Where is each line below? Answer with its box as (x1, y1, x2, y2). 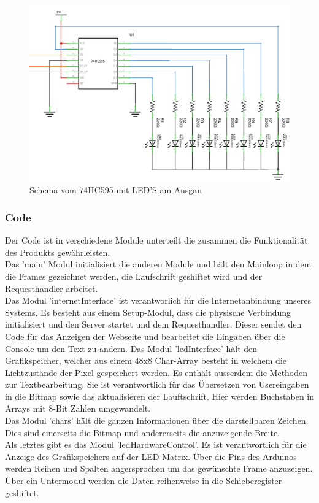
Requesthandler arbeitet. (5, 282, 98, 294)
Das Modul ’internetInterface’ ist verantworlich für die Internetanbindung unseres (5, 294, 311, 307)
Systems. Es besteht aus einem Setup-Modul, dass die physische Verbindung (5, 305, 291, 318)
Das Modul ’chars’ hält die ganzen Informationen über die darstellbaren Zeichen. (5, 414, 309, 427)
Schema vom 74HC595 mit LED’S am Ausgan (29, 183, 202, 196)
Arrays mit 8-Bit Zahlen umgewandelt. (5, 402, 151, 415)
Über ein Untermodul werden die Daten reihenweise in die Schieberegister (5, 474, 282, 487)
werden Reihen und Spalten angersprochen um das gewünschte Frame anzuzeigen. (5, 462, 313, 475)
